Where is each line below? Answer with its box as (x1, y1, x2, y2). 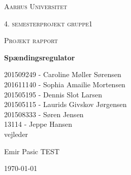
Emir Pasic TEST (4, 146, 60, 156)
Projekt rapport (4, 35, 58, 46)
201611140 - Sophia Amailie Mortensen (4, 79, 125, 89)
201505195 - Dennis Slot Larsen (4, 89, 103, 99)
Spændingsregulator (4, 52, 75, 62)
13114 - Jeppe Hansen (4, 119, 73, 129)
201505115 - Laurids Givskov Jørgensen (4, 99, 127, 110)
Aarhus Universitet (4, 1, 68, 11)
